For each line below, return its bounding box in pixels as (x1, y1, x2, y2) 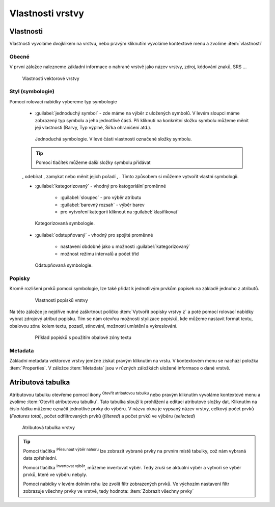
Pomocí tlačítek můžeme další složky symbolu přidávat (36, 159, 151, 165)
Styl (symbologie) (9, 88, 54, 95)
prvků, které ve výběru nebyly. (23, 471, 88, 478)
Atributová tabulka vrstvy (22, 425, 75, 431)
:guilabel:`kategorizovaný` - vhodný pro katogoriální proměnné (35, 183, 167, 189)
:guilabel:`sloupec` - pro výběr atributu (60, 194, 142, 201)
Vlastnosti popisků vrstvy (35, 297, 89, 303)
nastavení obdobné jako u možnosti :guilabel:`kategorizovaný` (60, 243, 190, 249)
